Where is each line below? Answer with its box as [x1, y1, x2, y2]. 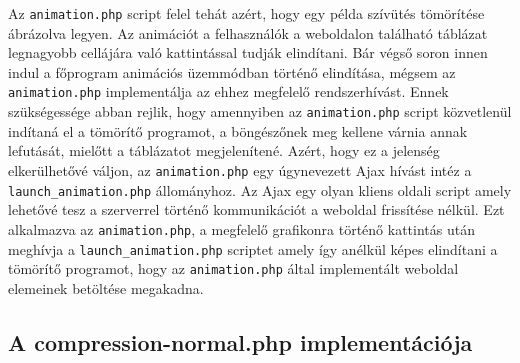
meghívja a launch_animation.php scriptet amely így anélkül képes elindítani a [8, 238, 498, 259]
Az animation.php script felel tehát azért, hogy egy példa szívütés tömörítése [8, 3, 485, 23]
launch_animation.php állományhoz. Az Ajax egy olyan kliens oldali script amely [8, 179, 512, 200]
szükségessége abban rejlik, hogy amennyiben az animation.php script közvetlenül [8, 101, 512, 122]
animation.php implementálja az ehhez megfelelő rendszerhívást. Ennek [8, 81, 449, 102]
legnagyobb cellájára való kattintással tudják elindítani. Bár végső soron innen [8, 42, 488, 63]
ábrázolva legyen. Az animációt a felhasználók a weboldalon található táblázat [8, 22, 488, 43]
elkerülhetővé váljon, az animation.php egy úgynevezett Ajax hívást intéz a [8, 159, 472, 180]
